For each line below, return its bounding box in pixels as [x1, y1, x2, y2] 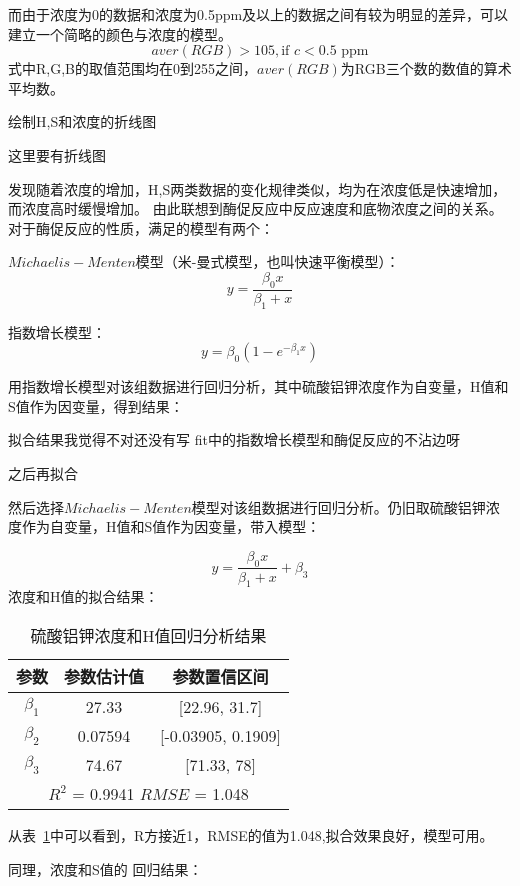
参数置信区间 [172, 664, 269, 688]
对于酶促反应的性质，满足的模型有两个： [8, 217, 274, 238]
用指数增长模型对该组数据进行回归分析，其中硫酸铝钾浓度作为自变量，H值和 [8, 376, 509, 397]
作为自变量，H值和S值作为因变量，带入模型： [21, 516, 321, 537]
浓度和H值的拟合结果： [8, 586, 159, 607]
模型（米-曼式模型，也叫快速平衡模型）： [135, 251, 400, 272]
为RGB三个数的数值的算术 [340, 58, 512, 79]
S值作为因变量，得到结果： [8, 395, 184, 416]
